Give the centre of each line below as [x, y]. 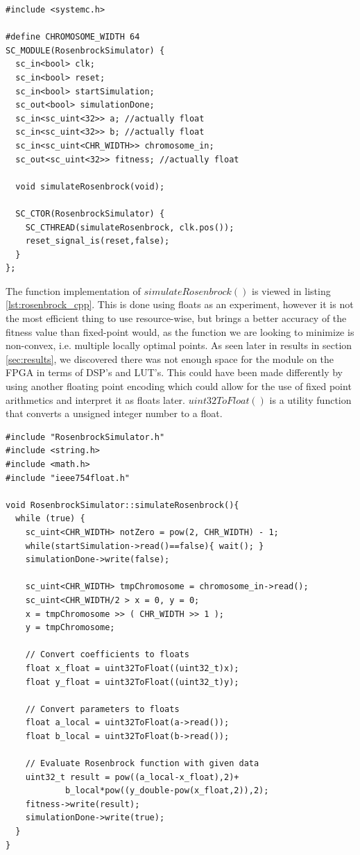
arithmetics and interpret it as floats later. [95, 399]
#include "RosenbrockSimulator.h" [85, 437]
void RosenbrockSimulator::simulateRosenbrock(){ [122, 505]
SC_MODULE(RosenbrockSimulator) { [85, 50]
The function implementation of [73, 290]
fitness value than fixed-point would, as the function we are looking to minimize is [180, 331]
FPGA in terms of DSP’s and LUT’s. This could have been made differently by [174, 372]
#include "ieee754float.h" [68, 478]
